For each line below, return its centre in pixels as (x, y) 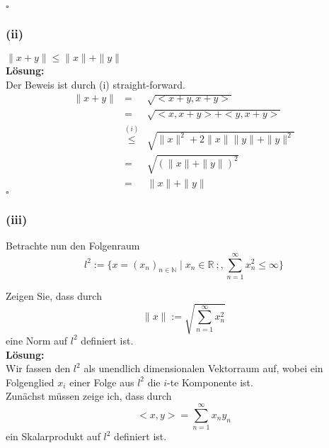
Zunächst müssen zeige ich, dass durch (89, 396)
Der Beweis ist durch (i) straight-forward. (96, 84)
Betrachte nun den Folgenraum (73, 246)
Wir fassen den (38, 368)
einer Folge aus (102, 382)
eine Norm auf (37, 340)
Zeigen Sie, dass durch (54, 295)
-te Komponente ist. (210, 382)
